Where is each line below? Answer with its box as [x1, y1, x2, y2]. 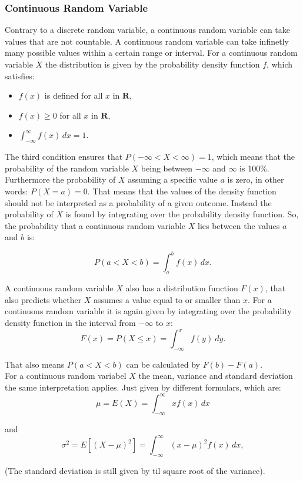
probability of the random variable [5, 162, 129, 174]
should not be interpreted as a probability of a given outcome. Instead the [5, 196, 272, 208]
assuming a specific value [128, 173, 218, 186]
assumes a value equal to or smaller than [94, 293, 241, 305]
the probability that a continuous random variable [5, 219, 186, 231]
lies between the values [198, 219, 280, 231]
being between [141, 162, 192, 174]
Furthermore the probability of [5, 173, 116, 186]
